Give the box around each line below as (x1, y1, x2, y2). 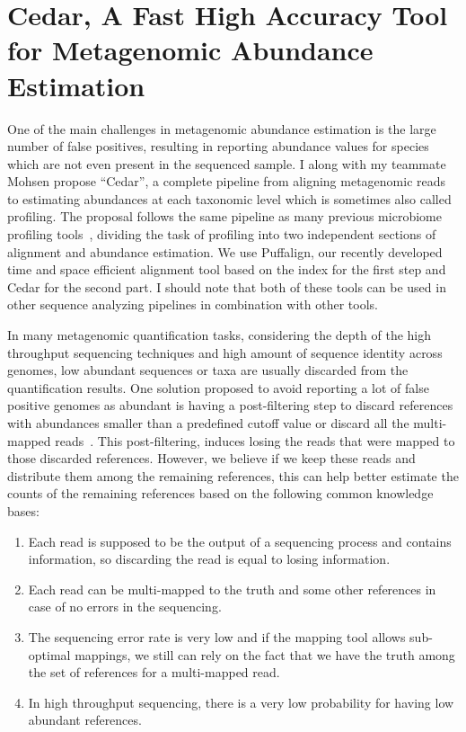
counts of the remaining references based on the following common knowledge (7, 484, 434, 503)
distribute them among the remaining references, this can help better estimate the (7, 466, 459, 485)
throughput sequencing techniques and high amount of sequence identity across (7, 343, 443, 362)
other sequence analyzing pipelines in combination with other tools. (7, 295, 378, 314)
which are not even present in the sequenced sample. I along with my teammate (7, 154, 446, 173)
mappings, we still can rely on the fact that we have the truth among (75, 645, 455, 664)
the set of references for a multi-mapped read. (28, 663, 280, 682)
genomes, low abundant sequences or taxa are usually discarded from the (7, 361, 409, 379)
